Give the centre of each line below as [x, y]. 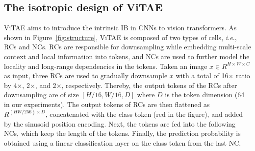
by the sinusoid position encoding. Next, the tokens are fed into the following [120, 123]
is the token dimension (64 [205, 95]
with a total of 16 [202, 75]
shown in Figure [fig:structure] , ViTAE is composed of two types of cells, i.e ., [120, 37]
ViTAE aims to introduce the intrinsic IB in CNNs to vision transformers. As [120, 28]
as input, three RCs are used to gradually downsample [86, 75]
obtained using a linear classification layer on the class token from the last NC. [123, 142]
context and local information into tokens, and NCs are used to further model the [127, 56]
